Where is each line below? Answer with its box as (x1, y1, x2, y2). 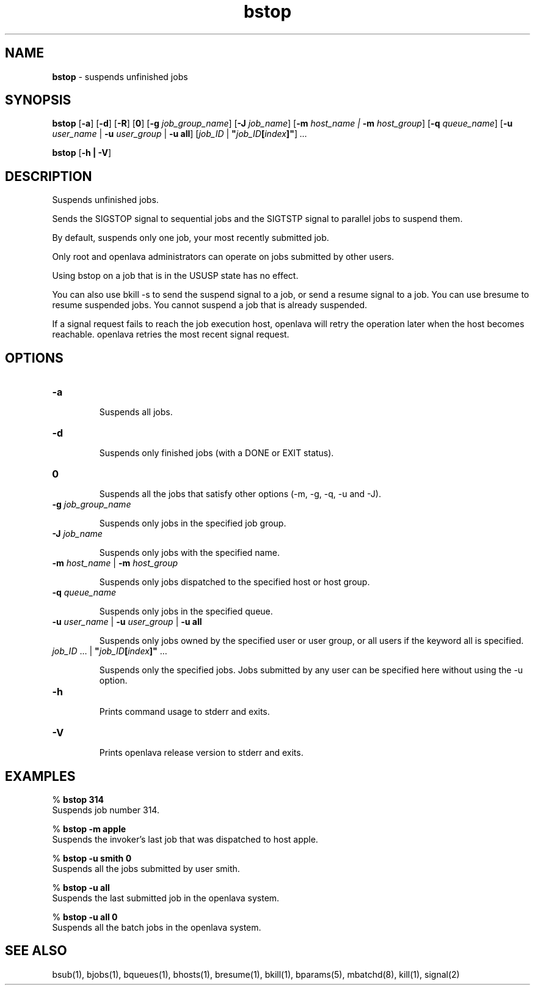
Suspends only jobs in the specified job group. (99, 518, 286, 529)
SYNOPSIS (5, 92, 71, 108)
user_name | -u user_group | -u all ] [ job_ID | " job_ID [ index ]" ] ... (52, 128, 308, 139)
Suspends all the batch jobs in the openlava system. (52, 922, 261, 933)
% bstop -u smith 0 (52, 852, 132, 863)
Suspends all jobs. (99, 407, 173, 418)
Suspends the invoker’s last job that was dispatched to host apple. (52, 833, 318, 844)
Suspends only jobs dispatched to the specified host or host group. (99, 577, 370, 588)
